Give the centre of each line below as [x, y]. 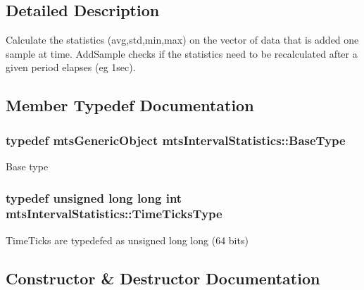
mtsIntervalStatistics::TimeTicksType [114, 214]
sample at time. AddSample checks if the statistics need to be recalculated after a [182, 53]
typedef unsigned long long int [94, 197]
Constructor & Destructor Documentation [163, 278]
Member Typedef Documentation [130, 105]
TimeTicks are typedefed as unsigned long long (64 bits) [127, 240]
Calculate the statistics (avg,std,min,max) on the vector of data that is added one [182, 40]
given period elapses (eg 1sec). [71, 67]
